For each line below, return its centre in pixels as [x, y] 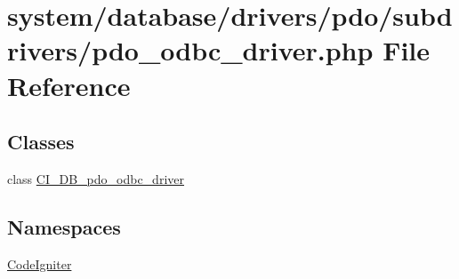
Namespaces [64, 226]
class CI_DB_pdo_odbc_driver [96, 178]
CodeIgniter [40, 263]
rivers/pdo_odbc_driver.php [190, 50]
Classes [41, 142]
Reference [69, 85]
